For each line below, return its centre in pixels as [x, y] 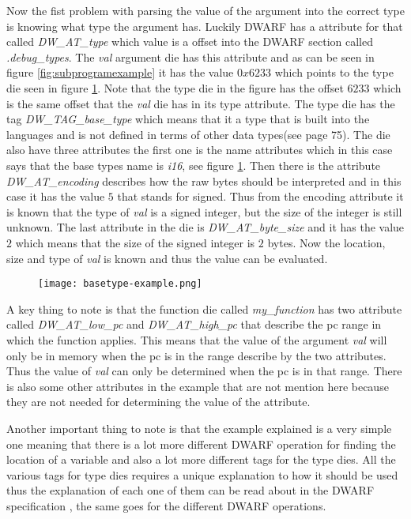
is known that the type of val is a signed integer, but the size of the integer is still [204, 211]
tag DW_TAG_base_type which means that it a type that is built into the [188, 119]
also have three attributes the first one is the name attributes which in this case [200, 150]
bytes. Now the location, [326, 242]
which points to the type [334, 72]
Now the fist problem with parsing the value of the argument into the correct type [205, 10]
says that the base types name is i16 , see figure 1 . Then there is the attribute [194, 165]
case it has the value [56, 196]
